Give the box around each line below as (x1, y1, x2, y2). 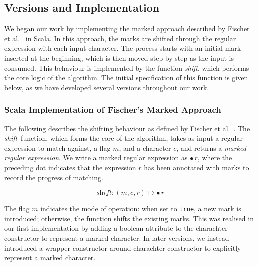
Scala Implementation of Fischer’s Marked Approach (4, 103, 221, 116)
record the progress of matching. (4, 172, 103, 182)
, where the (197, 152, 232, 163)
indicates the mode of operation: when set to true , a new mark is (40, 203, 241, 214)
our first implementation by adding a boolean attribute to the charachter (4, 223, 228, 233)
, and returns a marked (176, 142, 246, 153)
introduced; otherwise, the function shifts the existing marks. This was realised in (4, 213, 254, 223)
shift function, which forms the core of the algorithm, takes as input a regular (4, 133, 243, 143)
